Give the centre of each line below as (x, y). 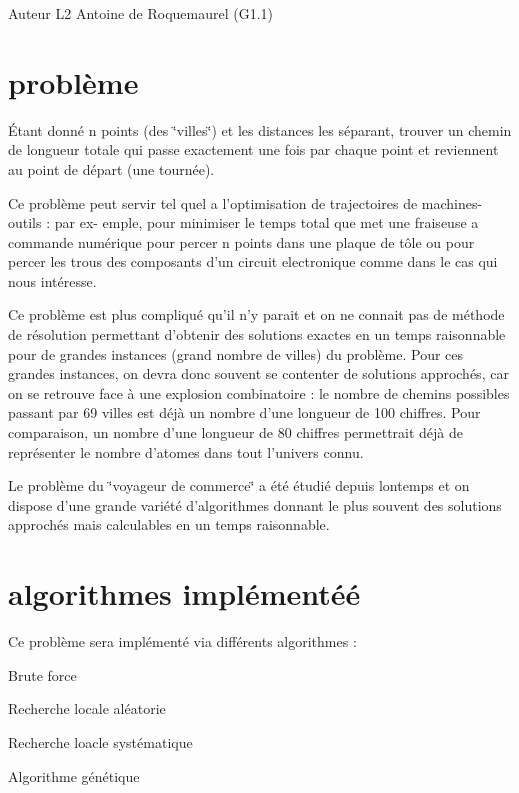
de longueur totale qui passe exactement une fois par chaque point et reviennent (253, 149)
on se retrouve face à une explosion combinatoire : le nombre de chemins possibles (259, 392)
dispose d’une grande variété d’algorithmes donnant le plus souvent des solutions (255, 504)
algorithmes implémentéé (184, 593)
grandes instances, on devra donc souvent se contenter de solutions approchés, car (258, 373)
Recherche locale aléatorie (87, 708)
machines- (452, 202)
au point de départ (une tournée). (111, 168)
